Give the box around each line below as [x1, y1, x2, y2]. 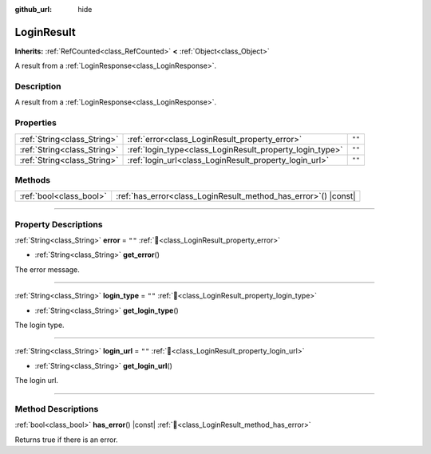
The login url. [14, 376, 59, 385]
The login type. [14, 320, 65, 330]
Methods [14, 174, 51, 185]
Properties [14, 117, 57, 128]
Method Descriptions [14, 403, 99, 414]
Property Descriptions [14, 219, 103, 230]
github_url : [14, 5, 52, 14]
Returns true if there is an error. [14, 435, 119, 444]
